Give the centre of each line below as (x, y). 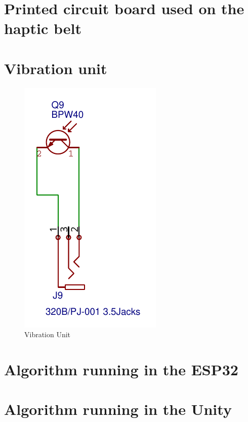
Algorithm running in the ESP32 (121, 369)
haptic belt (43, 28)
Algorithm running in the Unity (118, 409)
